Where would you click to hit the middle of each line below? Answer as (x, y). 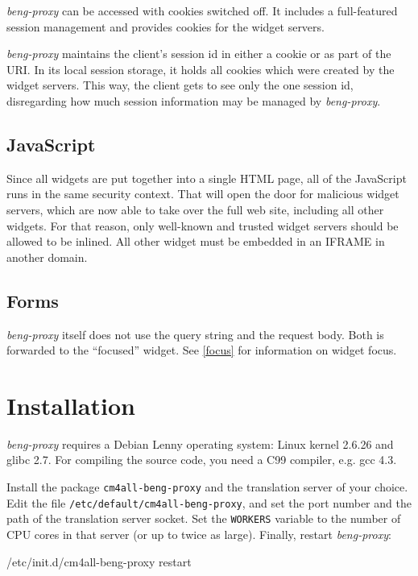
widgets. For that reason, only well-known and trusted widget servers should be (203, 225)
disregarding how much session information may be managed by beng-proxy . (194, 100)
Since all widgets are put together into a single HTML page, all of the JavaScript (207, 178)
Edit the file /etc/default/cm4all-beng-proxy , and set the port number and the (209, 502)
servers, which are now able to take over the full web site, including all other (195, 209)
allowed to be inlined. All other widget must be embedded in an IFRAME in (196, 241)
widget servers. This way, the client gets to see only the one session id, (180, 85)
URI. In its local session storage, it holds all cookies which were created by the (201, 69)
